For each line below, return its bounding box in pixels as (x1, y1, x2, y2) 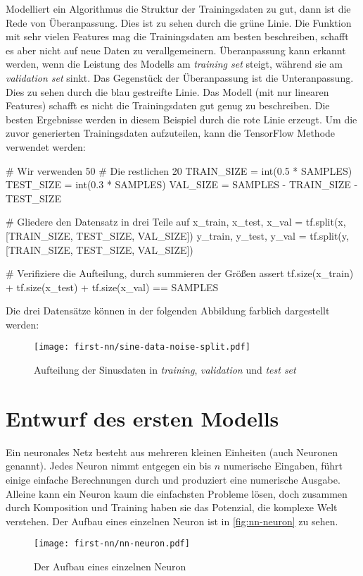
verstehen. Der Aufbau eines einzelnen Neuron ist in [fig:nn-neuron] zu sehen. (6, 513, 338, 528)
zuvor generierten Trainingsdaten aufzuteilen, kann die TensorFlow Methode (6, 125, 336, 140)
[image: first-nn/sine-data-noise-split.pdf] (34, 342, 250, 353)
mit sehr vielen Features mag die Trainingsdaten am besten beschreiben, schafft (6, 29, 349, 44)
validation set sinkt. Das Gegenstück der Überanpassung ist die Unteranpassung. (6, 70, 354, 85)
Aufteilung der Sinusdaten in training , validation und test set (34, 362, 296, 377)
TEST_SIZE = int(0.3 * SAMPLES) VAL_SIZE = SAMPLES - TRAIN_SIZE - (6, 177, 358, 192)
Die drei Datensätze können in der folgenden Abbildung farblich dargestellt (6, 303, 330, 318)
